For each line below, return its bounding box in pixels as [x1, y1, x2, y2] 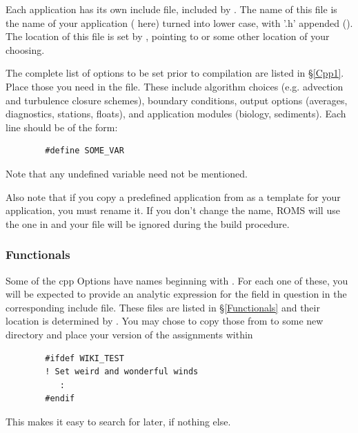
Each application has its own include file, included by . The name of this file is [6, 2, 337, 16]
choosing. [6, 42, 45, 57]
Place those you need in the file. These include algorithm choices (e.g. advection [6, 79, 344, 93]
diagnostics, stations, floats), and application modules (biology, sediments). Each [6, 106, 346, 121]
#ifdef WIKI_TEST [45, 353, 124, 363]
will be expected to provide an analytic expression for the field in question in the [6, 287, 347, 301]
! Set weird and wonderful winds [45, 367, 199, 377]
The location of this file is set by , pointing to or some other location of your [6, 29, 330, 44]
